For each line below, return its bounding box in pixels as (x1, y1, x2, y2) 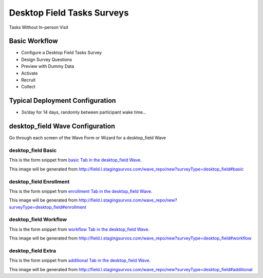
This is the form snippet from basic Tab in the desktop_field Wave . (9, 157, 142, 163)
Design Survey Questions (21, 56, 73, 62)
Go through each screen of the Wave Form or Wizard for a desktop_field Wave (9, 135, 167, 141)
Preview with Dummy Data (21, 63, 75, 69)
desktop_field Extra (9, 247, 56, 254)
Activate (21, 70, 38, 76)
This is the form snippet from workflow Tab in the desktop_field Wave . (9, 226, 150, 232)
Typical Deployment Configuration (9, 96, 116, 105)
